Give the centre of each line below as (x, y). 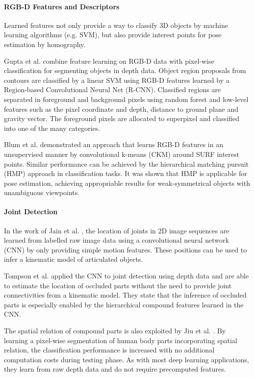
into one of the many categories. (52, 128)
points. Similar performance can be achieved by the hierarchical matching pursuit (126, 163)
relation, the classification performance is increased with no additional (109, 350)
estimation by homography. (45, 44)
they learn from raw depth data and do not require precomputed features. (115, 369)
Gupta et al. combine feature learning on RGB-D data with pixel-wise (109, 61)
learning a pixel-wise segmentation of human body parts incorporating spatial (121, 340)
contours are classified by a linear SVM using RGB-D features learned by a (117, 80)
